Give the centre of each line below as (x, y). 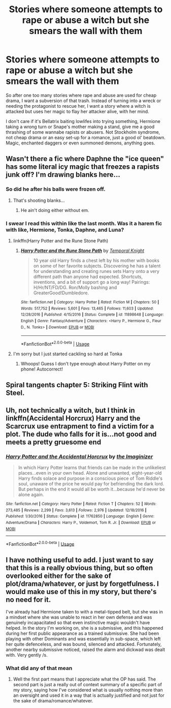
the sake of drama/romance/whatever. (53, 701)
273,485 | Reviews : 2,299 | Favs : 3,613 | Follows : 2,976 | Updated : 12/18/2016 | (76, 510)
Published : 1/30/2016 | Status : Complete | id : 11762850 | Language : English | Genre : (80, 516)
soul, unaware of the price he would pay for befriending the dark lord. (91, 483)
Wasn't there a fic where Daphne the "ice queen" (85, 159)
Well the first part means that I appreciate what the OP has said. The (84, 679)
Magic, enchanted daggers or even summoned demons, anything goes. (80, 143)
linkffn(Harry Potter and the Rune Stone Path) (61, 240)
